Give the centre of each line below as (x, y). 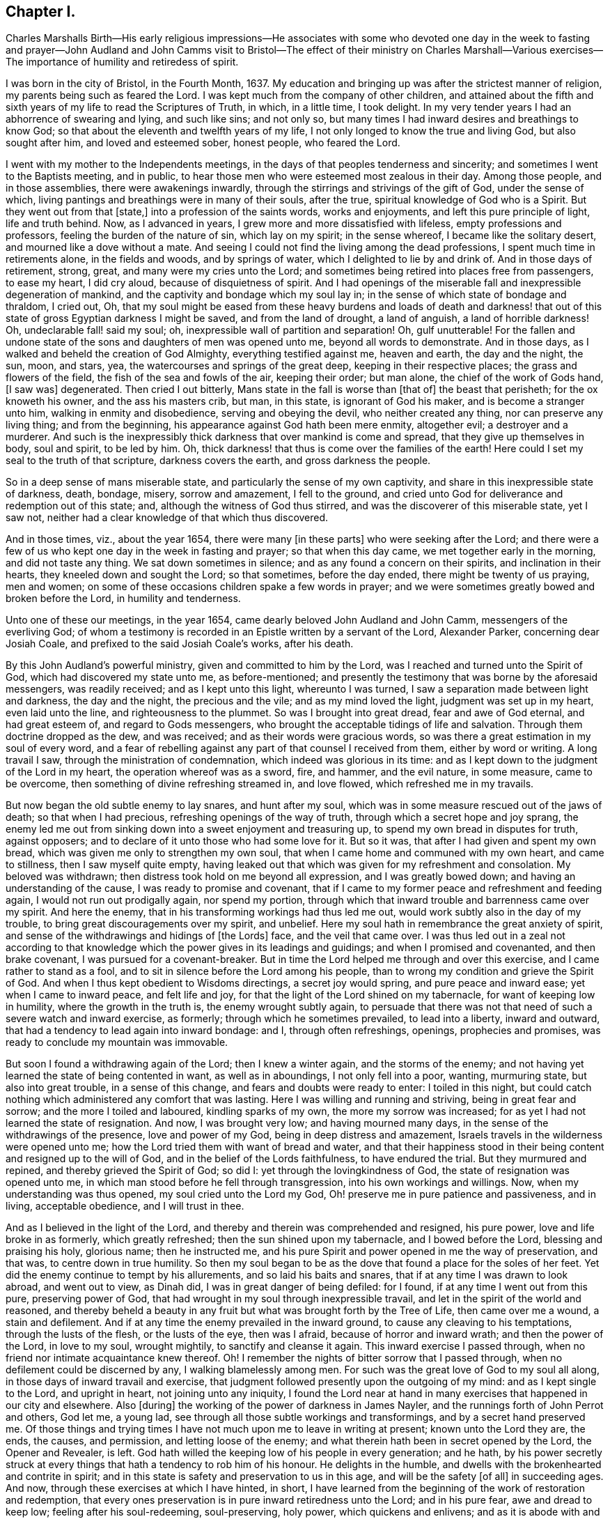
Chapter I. (41, 11)
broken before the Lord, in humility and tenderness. (123, 599)
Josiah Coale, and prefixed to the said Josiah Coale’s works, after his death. (180, 644)
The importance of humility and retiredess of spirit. (122, 62)
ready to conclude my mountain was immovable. (117, 1042)
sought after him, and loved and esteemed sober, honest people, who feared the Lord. (203, 143)
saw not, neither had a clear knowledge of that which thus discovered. (167, 518)
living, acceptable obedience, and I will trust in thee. (125, 1206)
